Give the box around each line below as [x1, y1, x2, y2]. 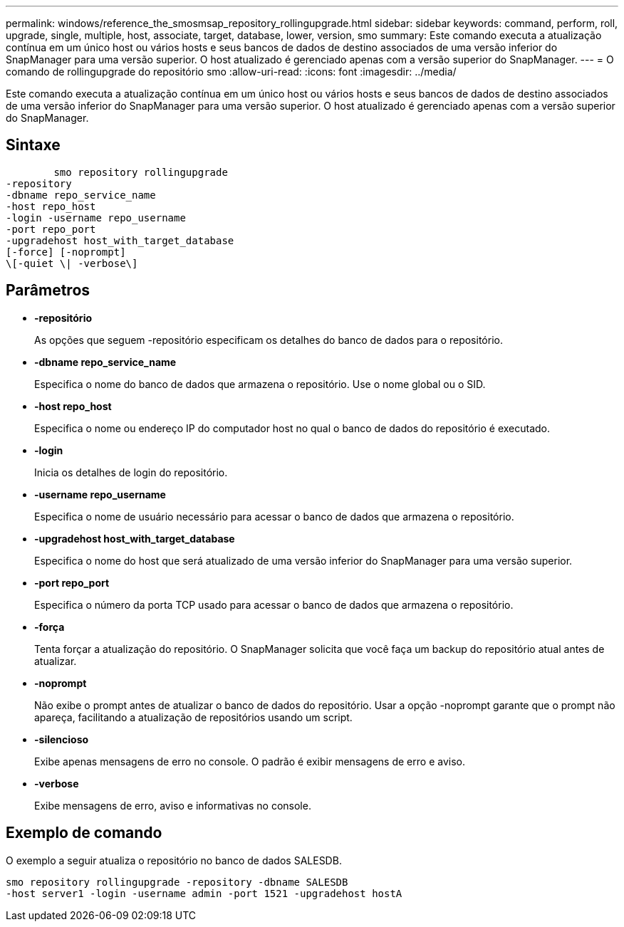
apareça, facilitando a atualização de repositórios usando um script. [34, 711, 353, 723]
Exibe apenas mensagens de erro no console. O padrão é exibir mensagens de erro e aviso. [34, 755, 465, 768]
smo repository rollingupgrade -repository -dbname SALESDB [6, 876, 348, 888]
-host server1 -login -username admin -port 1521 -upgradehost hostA [6, 887, 402, 899]
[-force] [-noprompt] [6, 246, 126, 258]
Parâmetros [6, 281, 90, 300]
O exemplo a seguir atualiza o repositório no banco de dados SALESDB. [6, 854, 342, 866]
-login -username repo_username [6, 211, 186, 224]
